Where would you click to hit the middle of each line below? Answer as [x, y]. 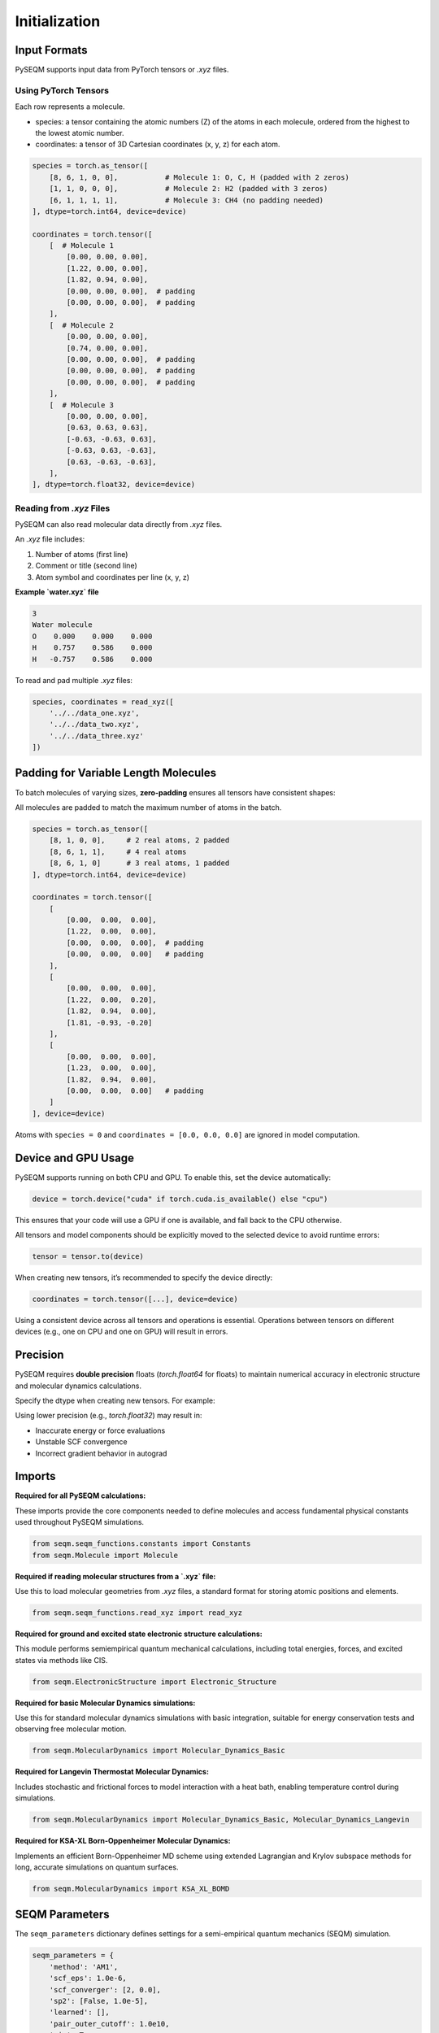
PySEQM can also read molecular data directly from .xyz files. [119, 525]
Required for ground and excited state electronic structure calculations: [139, 1634]
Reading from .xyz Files [63, 508]
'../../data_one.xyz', [94, 713]
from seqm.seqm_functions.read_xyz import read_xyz [137, 1613]
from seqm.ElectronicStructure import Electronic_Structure [154, 1682]
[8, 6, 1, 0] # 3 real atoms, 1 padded [139, 863]
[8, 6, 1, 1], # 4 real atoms [118, 851]
